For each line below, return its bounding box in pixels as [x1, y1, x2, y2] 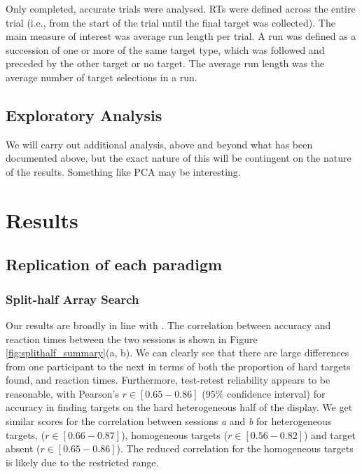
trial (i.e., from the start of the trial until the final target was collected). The [6, 15, 335, 29]
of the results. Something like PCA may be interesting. [6, 164, 241, 179]
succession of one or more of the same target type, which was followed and [6, 42, 325, 57]
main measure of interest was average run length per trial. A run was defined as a [6, 29, 356, 43]
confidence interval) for [227, 386, 326, 400]
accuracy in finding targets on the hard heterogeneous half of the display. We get [6, 400, 353, 414]
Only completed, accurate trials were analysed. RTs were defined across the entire [6, 1, 356, 15]
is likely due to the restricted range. [6, 454, 159, 469]
